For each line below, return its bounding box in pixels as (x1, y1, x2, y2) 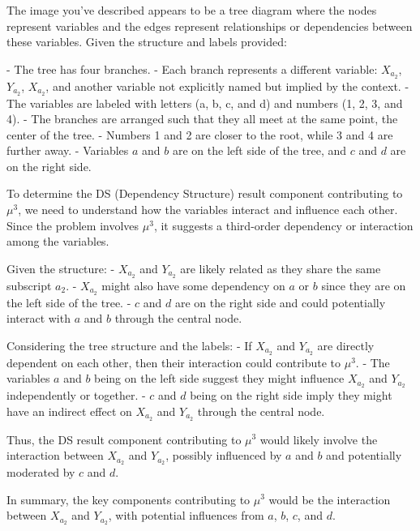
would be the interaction (268, 490, 391, 507)
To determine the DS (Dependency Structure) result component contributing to (6, 185, 403, 202)
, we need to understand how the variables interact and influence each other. (18, 201, 398, 218)
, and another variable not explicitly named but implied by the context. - (45, 77, 409, 94)
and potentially (326, 447, 402, 464)
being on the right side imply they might (190, 387, 392, 404)
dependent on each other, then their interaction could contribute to (6, 353, 341, 370)
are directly (317, 336, 375, 353)
